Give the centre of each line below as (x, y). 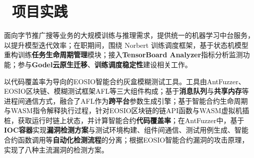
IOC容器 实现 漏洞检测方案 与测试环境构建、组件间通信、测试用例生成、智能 (126, 130)
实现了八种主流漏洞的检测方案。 (56, 149)
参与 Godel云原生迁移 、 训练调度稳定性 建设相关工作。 (105, 64)
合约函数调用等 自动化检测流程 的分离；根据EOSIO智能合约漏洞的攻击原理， (127, 140)
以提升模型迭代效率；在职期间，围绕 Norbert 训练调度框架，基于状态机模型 (126, 45)
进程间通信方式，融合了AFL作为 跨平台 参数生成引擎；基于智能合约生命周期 (126, 100)
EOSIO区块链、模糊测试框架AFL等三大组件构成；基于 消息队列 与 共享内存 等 (127, 91)
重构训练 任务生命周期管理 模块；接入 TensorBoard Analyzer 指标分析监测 (124, 55)
